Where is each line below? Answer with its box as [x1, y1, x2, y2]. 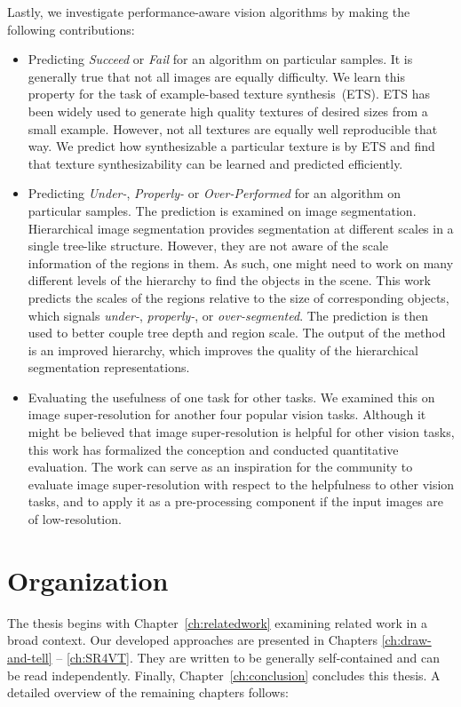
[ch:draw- [381, 631, 432, 649]
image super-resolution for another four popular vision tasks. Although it [28, 405, 426, 424]
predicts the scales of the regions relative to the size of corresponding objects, [28, 288, 449, 306]
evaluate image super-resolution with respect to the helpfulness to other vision [28, 474, 455, 493]
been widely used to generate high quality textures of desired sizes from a [28, 101, 428, 120]
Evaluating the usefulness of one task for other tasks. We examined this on [28, 387, 435, 406]
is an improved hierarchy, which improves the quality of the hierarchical [28, 340, 418, 359]
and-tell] [7, 647, 52, 666]
